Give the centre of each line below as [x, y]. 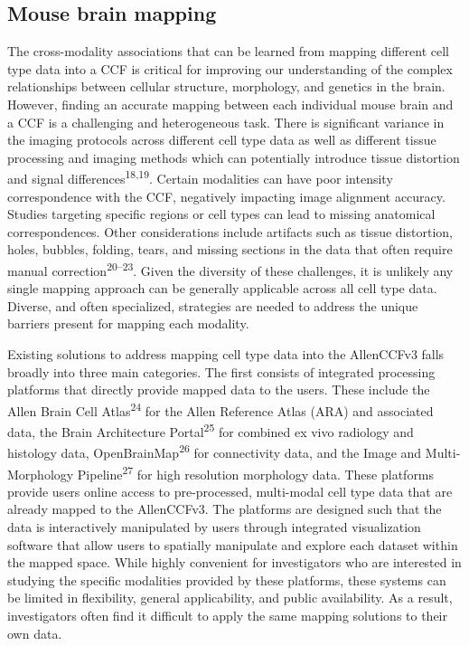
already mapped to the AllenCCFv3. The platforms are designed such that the [225, 509]
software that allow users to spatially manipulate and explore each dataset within [233, 544]
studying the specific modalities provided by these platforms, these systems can [227, 579]
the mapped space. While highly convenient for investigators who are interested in [234, 562]
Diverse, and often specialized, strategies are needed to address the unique [213, 305]
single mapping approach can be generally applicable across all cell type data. [222, 288]
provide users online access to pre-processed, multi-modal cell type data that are [230, 491]
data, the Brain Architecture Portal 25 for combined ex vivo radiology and [211, 430]
